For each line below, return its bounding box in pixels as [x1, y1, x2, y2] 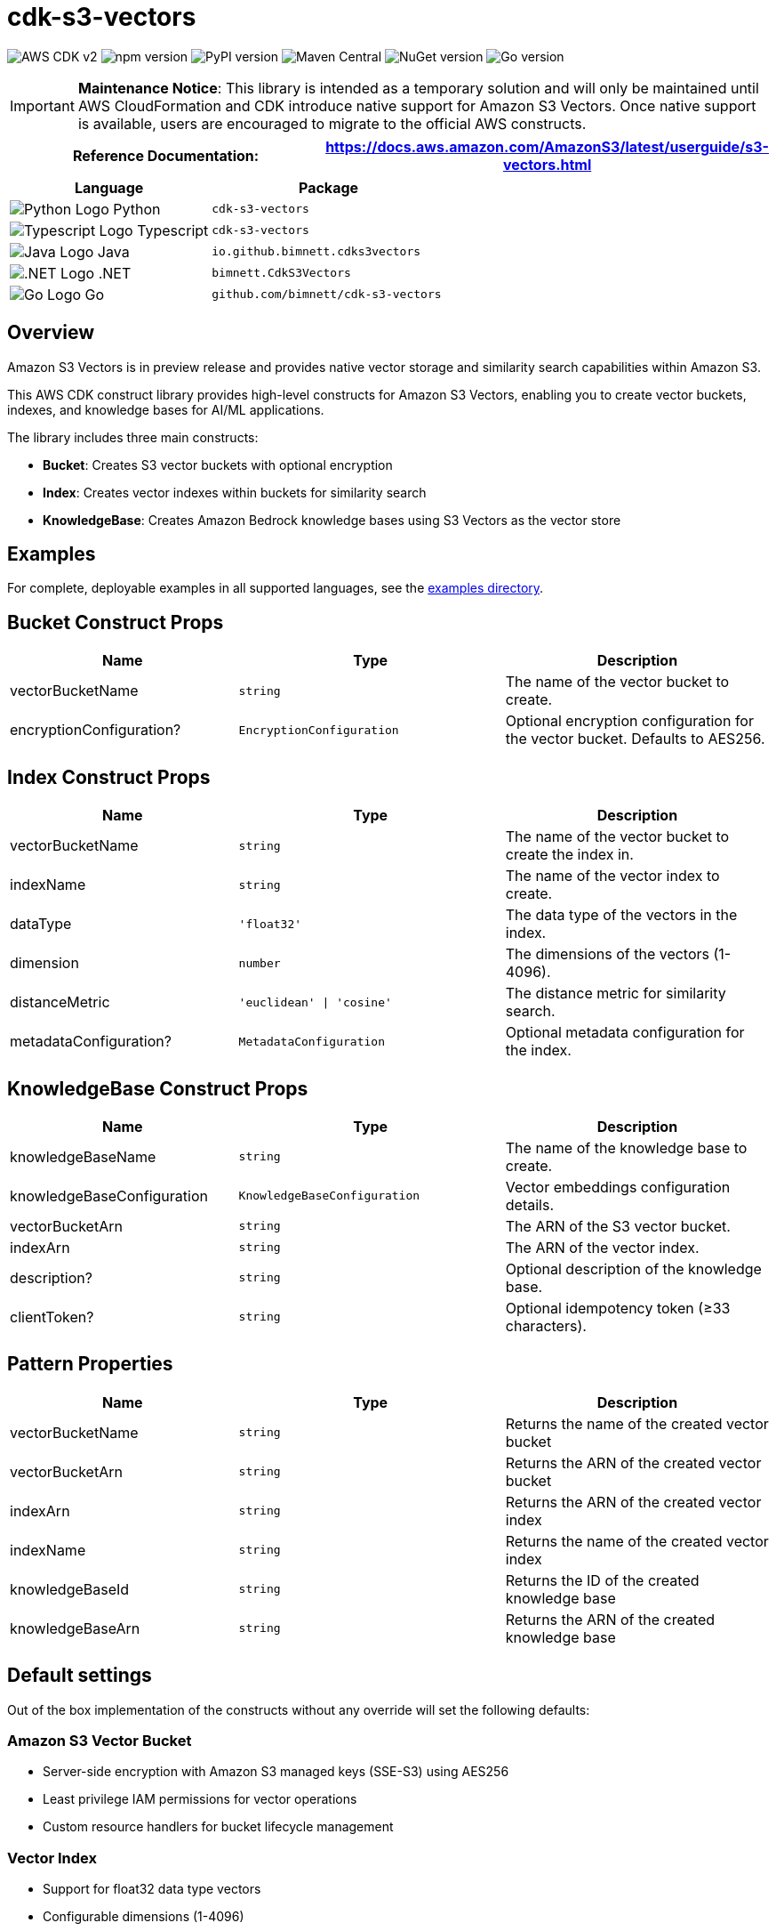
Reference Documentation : [73, 146, 260, 165]
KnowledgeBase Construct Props [7, 1077, 308, 1100]
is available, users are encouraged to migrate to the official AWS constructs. [77, 114, 587, 133]
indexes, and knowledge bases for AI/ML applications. [7, 401, 324, 417]
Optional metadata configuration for [505, 1023, 745, 1042]
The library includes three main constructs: [7, 429, 259, 445]
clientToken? [10, 1307, 94, 1326]
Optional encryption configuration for [505, 712, 754, 731]
